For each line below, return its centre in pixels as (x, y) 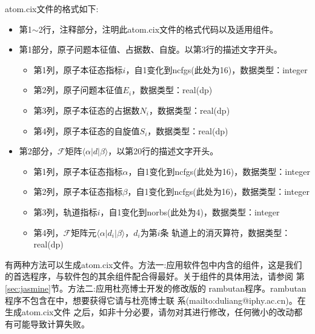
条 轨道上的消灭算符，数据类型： (225, 232)
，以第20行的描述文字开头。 (163, 151)
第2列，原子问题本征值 (78, 90)
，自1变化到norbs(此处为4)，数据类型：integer (190, 211)
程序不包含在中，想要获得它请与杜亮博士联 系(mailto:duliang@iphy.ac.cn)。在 (155, 300)
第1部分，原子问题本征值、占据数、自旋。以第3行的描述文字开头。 (151, 49)
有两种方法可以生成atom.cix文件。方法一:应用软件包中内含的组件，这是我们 (154, 264)
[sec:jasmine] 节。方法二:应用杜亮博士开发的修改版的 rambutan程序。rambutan (156, 288)
